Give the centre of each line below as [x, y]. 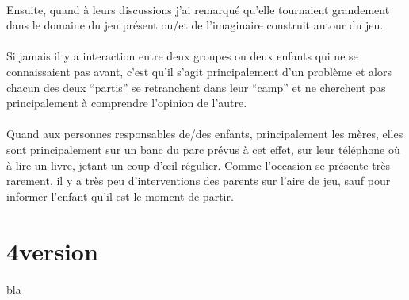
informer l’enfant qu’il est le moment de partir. [120, 196]
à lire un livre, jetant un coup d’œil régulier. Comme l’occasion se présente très [198, 165]
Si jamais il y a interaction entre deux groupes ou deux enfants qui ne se [182, 56]
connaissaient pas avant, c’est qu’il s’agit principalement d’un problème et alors [199, 71]
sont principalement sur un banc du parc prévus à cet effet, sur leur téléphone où [203, 149]
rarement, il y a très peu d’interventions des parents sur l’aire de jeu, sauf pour [199, 181]
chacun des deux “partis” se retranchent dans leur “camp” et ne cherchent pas [196, 87]
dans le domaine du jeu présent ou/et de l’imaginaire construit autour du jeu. [195, 25]
